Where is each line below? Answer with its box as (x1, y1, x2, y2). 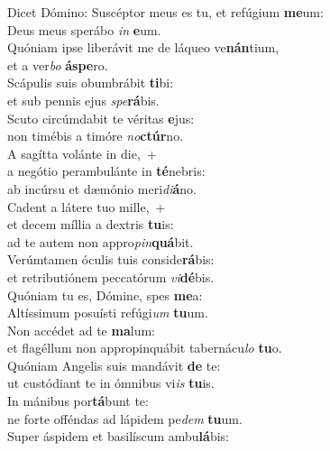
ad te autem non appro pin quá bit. (7, 232, 194, 251)
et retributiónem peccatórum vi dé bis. (7, 267, 215, 286)
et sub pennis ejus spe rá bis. (7, 90, 160, 109)
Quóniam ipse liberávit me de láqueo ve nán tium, (7, 38, 280, 57)
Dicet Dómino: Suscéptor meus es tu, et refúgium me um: (7, 3, 324, 21)
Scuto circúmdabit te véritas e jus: (7, 108, 195, 127)
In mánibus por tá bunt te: (7, 391, 149, 410)
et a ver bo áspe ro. (7, 55, 108, 74)
